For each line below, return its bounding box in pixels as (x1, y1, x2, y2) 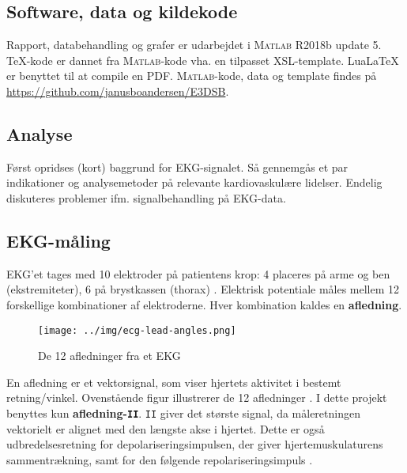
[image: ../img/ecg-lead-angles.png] (38, 324, 236, 336)
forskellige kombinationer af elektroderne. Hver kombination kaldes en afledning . (6, 296, 402, 312)
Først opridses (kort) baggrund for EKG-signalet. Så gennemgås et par (6, 158, 349, 175)
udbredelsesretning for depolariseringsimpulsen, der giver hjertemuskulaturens (6, 436, 383, 452)
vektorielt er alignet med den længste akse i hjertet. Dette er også (6, 420, 325, 437)
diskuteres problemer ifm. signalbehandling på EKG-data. (6, 189, 286, 206)
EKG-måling (6, 228, 111, 252)
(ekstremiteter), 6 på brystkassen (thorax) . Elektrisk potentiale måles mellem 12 (6, 281, 400, 297)
